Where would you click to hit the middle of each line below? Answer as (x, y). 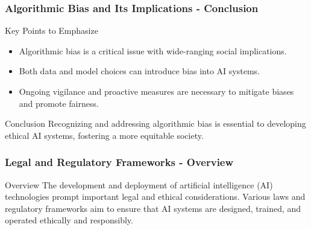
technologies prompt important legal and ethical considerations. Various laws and (155, 196)
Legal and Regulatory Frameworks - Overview (119, 162)
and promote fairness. (59, 103)
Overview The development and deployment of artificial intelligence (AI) (139, 184)
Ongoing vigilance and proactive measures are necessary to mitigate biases (156, 91)
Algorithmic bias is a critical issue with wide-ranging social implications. (153, 50)
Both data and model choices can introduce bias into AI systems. (139, 71)
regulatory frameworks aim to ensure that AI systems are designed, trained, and (153, 208)
